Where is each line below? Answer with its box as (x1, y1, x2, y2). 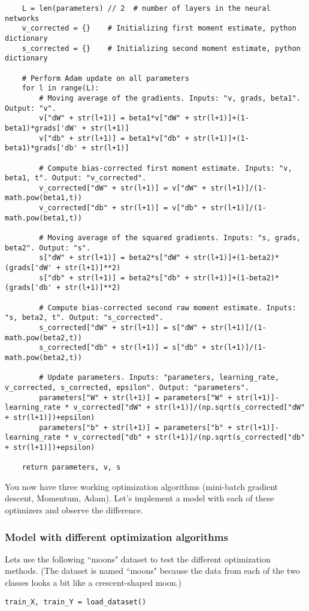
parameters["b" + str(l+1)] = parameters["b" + (39, 423, 232, 432)
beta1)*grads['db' (5, 144, 78, 153)
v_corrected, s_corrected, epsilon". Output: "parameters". (5, 383, 250, 392)
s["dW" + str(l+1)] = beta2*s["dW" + (39, 253, 189, 262)
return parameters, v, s (22, 463, 121, 472)
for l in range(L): (22, 84, 99, 93)
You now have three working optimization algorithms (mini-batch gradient (5, 480, 278, 492)
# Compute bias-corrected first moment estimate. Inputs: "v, (39, 164, 292, 173)
